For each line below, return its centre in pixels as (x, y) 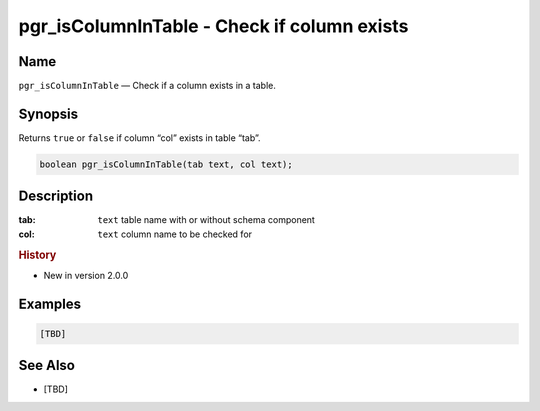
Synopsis (48, 113)
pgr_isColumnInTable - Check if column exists (213, 26)
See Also (46, 365)
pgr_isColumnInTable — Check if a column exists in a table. (147, 86)
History (37, 255)
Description (56, 196)
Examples (50, 303)
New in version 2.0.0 (86, 275)
